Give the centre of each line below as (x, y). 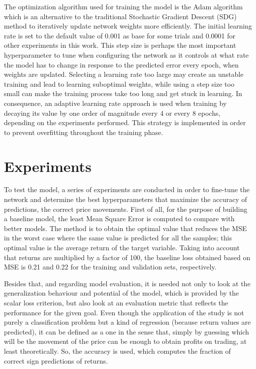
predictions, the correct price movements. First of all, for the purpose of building (126, 209)
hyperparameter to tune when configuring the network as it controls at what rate (127, 54)
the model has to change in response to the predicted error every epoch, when (121, 64)
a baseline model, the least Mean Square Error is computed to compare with (119, 218)
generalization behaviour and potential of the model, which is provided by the (122, 293)
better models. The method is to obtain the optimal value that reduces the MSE (126, 228)
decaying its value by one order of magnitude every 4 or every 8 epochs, (112, 113)
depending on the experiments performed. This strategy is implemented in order (125, 122)
